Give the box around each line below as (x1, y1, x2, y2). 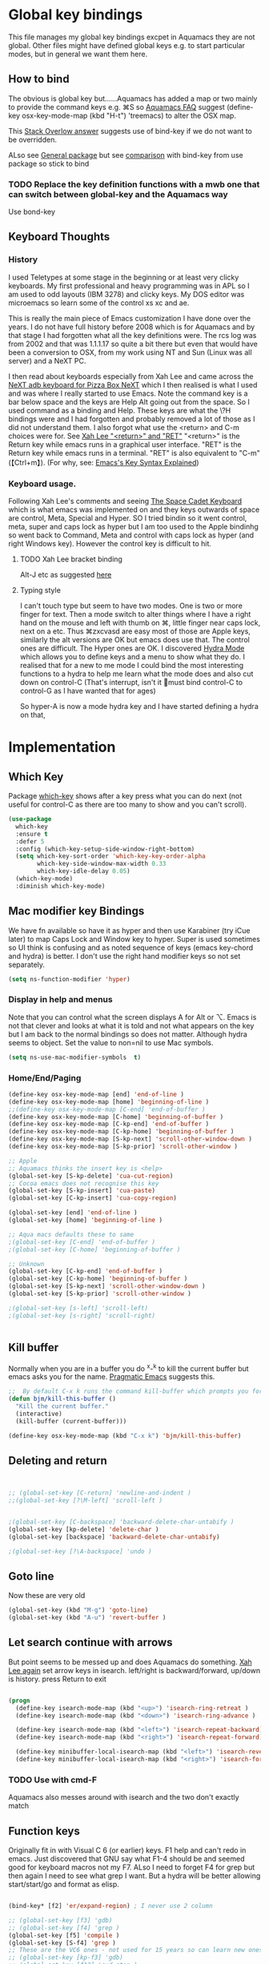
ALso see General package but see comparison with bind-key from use (8, 150, 243, 159)
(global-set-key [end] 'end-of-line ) (8, 1209, 138, 1217)
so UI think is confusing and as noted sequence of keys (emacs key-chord (8, 943, 254, 952)
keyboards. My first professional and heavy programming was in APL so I (8, 280, 250, 290)
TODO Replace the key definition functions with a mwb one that (8, 179, 260, 190)
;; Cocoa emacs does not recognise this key (8, 1179, 159, 1187)
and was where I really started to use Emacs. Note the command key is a (8, 388, 248, 398)
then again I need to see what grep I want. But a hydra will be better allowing (8, 1871, 261, 1881)
